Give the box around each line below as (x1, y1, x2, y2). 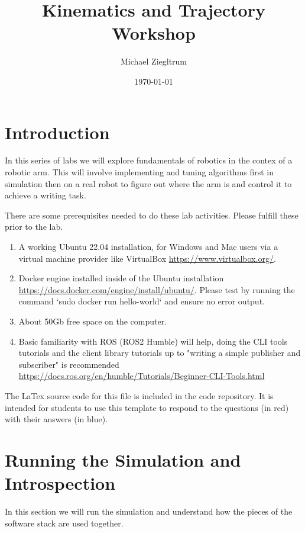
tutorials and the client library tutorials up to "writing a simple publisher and (18, 346, 301, 359)
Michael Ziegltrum (120, 55, 187, 68)
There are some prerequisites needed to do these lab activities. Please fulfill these (5, 208, 298, 221)
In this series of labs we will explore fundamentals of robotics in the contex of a (5, 154, 293, 166)
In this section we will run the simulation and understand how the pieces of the (5, 505, 293, 518)
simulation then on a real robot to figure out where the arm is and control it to (5, 177, 292, 190)
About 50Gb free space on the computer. (18, 314, 167, 327)
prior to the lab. (5, 220, 63, 233)
